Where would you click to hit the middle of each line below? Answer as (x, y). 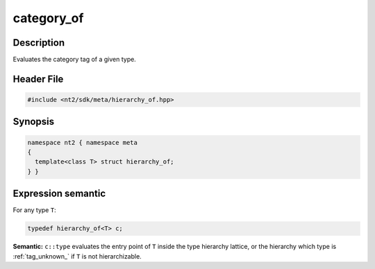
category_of (48, 18)
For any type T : (34, 210)
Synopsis (34, 122)
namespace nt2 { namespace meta (83, 142)
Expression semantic (59, 194)
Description (39, 43)
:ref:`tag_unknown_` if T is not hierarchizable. (77, 256)
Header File (38, 79)
